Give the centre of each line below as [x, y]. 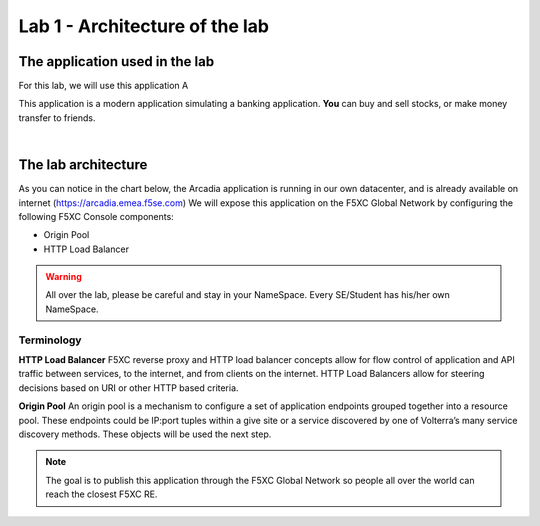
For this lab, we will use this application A [103, 86]
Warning [63, 277]
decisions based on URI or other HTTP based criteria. [128, 387]
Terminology [50, 340]
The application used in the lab [116, 61]
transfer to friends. [57, 117]
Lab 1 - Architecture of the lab [144, 26]
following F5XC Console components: [96, 216]
